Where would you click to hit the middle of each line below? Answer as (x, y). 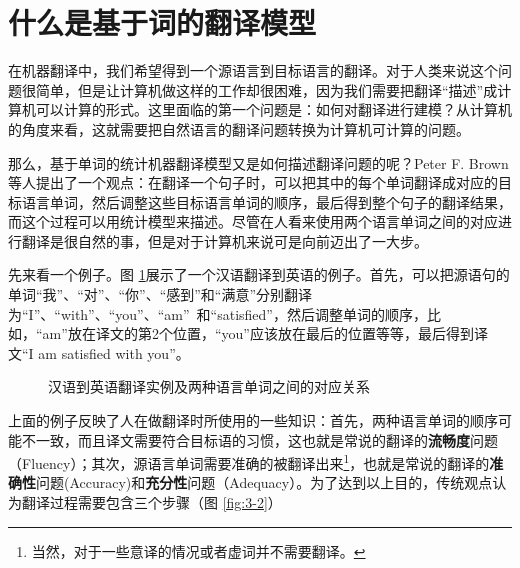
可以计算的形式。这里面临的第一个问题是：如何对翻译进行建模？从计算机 (273, 109)
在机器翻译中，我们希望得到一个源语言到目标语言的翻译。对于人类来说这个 (253, 70)
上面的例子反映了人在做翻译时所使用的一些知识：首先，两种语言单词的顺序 (253, 420)
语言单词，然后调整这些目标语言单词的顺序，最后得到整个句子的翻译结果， (266, 201)
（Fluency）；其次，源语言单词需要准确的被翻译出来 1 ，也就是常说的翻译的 (249, 461)
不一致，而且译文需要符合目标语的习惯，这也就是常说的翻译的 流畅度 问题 (259, 439)
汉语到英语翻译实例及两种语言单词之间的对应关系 (209, 386)
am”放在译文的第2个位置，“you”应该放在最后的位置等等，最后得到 (258, 333)
